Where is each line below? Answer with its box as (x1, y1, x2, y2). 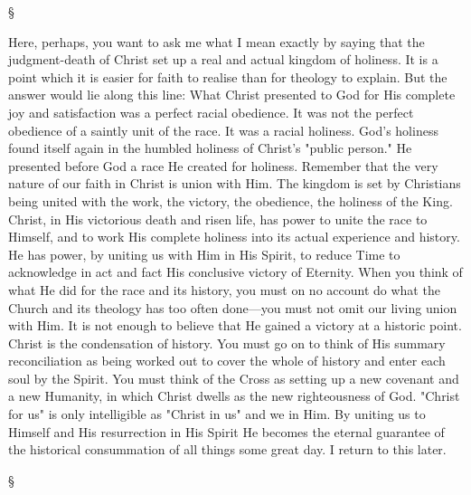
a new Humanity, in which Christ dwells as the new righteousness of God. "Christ (8, 386, 460, 405)
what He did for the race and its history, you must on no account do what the (8, 280, 440, 299)
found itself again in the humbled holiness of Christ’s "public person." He (8, 138, 412, 157)
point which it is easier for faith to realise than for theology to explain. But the (8, 67, 447, 86)
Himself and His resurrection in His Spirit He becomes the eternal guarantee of (8, 422, 445, 441)
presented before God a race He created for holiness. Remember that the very (8, 156, 438, 175)
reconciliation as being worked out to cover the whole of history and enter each (8, 351, 446, 370)
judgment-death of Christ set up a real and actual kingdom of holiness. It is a (8, 50, 438, 69)
